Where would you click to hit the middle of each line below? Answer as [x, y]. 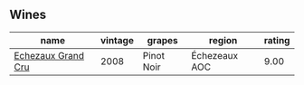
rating [277, 40]
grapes [162, 40]
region [223, 40]
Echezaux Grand [49, 55]
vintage [117, 40]
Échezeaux [215, 55]
